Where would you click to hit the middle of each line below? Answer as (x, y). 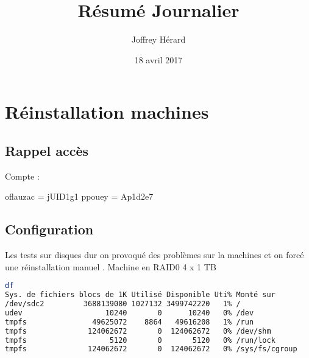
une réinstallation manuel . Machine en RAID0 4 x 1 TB (111, 266)
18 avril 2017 (158, 59)
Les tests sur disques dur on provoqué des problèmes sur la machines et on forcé (154, 255)
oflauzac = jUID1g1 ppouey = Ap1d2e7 (79, 196)
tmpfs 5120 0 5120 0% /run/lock (140, 340)
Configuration (49, 229)
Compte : (22, 176)
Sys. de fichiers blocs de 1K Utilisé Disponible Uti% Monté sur (140, 295)
